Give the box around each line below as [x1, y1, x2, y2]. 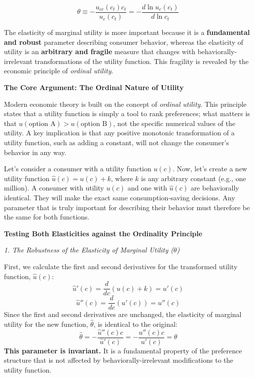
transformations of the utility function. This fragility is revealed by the [35, 56, 249, 66]
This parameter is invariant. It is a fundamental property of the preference [4, 345, 242, 355]
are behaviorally [190, 183, 239, 193]
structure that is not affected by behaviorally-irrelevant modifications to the [4, 355, 233, 365]
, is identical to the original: [93, 318, 178, 329]
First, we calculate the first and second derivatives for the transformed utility [4, 261, 238, 271]
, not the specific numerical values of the [113, 118, 236, 128]
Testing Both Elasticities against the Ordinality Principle [4, 228, 203, 238]
